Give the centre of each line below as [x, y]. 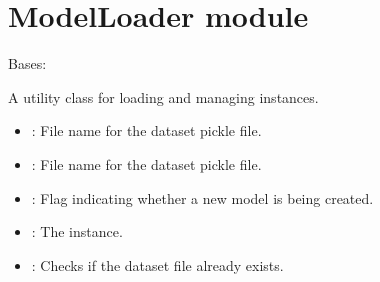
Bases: [27, 63]
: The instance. [77, 231]
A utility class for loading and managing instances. [163, 96]
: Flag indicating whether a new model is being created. [202, 197]
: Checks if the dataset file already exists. [157, 264]
